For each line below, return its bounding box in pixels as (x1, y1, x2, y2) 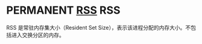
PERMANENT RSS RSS (6, 4, 121, 17)
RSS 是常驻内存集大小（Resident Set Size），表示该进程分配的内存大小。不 (6, 24, 191, 31)
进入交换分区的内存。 (11, 31, 65, 39)
